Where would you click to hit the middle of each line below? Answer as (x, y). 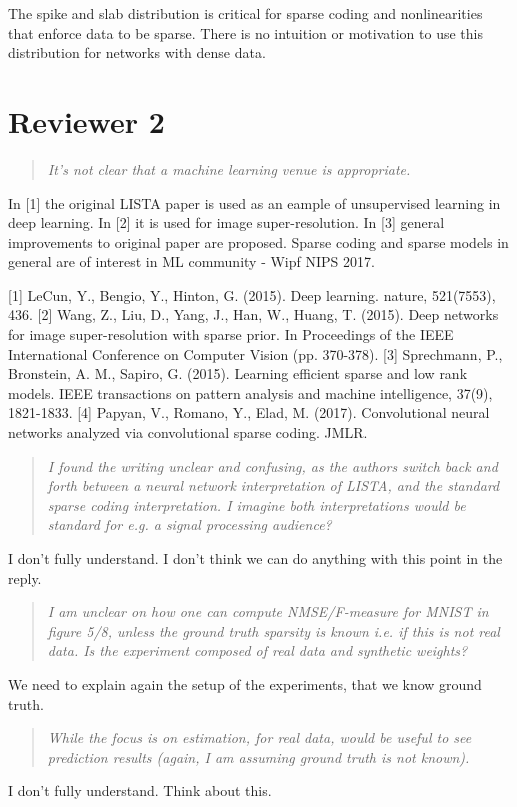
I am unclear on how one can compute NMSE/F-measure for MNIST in (268, 611)
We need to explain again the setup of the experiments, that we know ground (245, 683)
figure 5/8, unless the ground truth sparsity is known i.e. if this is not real (273, 630)
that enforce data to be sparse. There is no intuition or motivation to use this (245, 32)
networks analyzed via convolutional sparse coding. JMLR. (188, 432)
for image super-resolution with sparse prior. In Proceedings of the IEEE (231, 334)
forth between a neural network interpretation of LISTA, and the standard (273, 485)
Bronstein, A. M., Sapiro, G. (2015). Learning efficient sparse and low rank (238, 373)
